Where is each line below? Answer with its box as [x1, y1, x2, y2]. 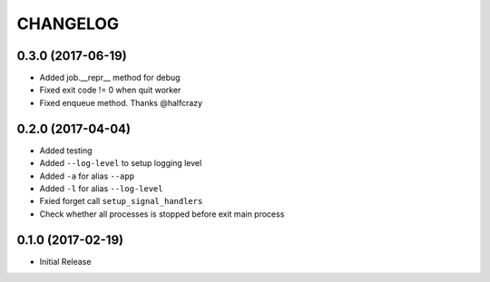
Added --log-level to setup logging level [39, 158, 202, 169]
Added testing [39, 145, 93, 156]
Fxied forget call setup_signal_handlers [39, 196, 203, 207]
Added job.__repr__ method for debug [39, 73, 181, 83]
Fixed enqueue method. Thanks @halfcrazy [39, 97, 203, 108]
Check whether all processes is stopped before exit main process [39, 209, 285, 219]
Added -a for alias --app [39, 170, 135, 181]
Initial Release [39, 256, 92, 267]
